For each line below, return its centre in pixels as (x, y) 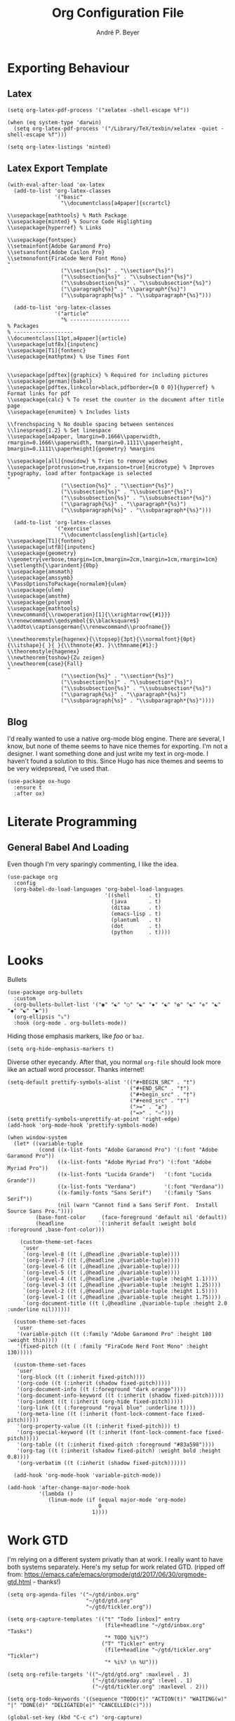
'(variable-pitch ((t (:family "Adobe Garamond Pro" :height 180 (114, 1334)
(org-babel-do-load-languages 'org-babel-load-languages (99, 889)
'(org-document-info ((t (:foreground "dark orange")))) (102, 1390)
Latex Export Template (58, 169)
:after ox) (29, 794)
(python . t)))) (141, 932)
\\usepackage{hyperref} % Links (54, 227)
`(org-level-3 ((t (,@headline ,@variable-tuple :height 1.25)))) (122, 1285)
